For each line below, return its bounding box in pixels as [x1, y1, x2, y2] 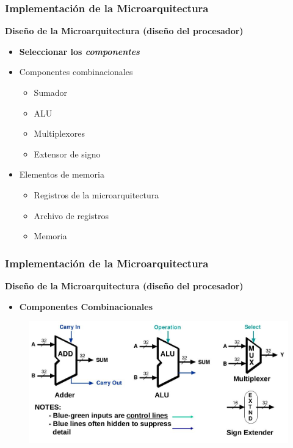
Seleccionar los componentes [19, 45, 140, 57]
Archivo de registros [34, 209, 109, 222]
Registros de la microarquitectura [34, 188, 159, 201]
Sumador [34, 86, 68, 98]
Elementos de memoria [19, 168, 104, 181]
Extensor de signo [34, 147, 101, 160]
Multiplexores [34, 127, 85, 140]
